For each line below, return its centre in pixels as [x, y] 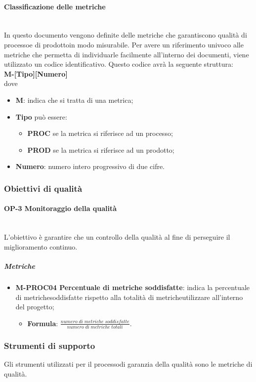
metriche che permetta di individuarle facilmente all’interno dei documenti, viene [127, 54]
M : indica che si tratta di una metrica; [74, 100]
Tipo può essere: [41, 116]
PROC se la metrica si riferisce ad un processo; [100, 133]
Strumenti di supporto [50, 345]
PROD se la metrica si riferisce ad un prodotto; [101, 149]
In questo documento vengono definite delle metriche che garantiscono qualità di [126, 35]
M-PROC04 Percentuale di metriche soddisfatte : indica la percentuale [133, 287]
